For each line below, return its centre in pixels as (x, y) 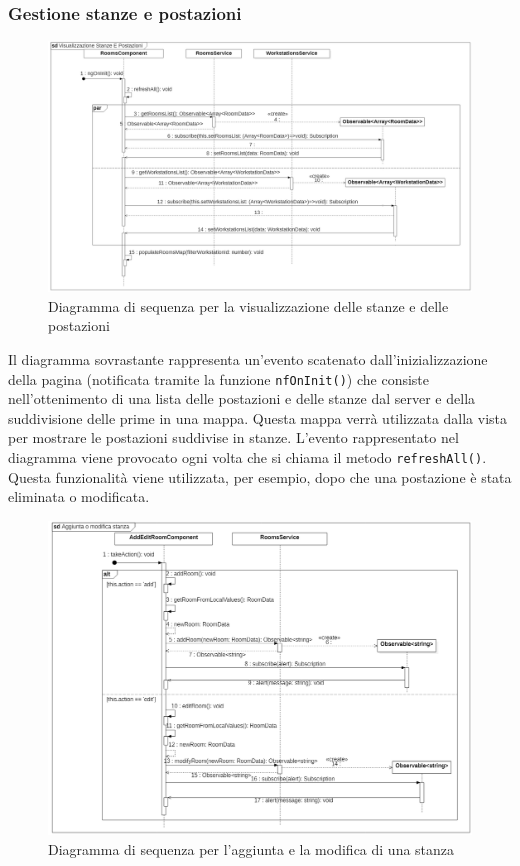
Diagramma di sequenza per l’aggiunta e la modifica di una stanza (251, 848)
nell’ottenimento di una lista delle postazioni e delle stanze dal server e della (242, 398)
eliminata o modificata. (79, 496)
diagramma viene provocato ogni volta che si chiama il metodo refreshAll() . (247, 456)
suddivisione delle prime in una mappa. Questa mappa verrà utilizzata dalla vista (258, 417)
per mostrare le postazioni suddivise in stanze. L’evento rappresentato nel (233, 437)
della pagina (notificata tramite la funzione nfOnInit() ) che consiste (219, 378)
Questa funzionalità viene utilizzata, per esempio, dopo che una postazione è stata (260, 476)
